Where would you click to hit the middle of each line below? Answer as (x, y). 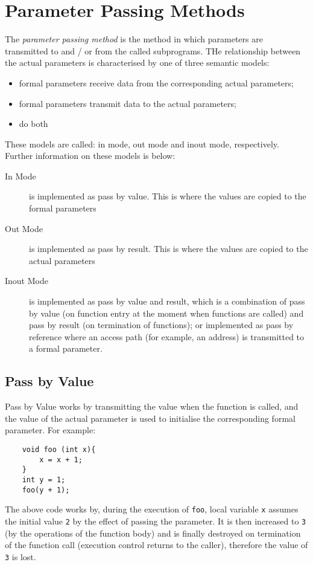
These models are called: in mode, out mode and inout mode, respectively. (142, 144)
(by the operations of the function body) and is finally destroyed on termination (153, 533)
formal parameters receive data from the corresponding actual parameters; (156, 82)
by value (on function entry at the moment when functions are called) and (166, 313)
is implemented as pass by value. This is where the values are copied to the (168, 196)
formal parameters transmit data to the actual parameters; (128, 103)
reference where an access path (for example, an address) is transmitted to (167, 336)
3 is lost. (21, 556)
